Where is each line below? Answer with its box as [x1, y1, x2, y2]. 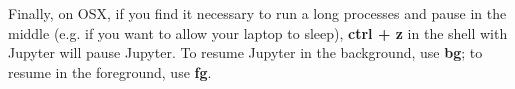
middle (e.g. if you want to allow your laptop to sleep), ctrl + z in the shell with [8, 22, 508, 43]
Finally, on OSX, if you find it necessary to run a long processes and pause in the [8, 3, 507, 23]
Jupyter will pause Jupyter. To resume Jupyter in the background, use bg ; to [8, 42, 483, 63]
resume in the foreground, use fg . [8, 61, 212, 82]
